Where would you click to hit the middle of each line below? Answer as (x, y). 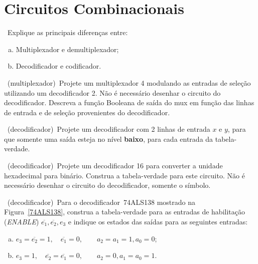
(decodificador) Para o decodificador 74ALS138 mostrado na (101, 202)
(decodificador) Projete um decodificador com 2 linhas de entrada (109, 129)
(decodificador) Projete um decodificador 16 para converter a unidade (115, 166)
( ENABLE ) (22, 222)
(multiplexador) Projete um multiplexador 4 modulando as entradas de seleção (129, 82)
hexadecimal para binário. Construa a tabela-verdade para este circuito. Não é (124, 175)
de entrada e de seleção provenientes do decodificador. (87, 112)
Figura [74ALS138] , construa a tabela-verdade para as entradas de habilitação (124, 212)
